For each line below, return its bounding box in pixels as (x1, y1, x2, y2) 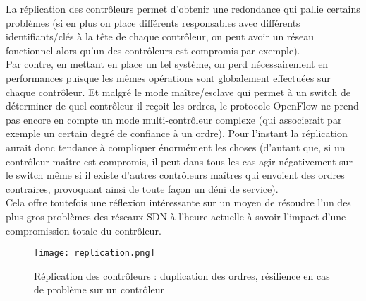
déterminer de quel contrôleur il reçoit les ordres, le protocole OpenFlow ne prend (6, 98, 359, 113)
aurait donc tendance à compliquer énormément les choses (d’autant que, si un (6, 139, 346, 154)
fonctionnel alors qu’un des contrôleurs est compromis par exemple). (6, 42, 300, 57)
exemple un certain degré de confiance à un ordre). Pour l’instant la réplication (6, 126, 348, 141)
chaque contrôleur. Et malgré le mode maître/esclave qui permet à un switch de (6, 84, 350, 99)
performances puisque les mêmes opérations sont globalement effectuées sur (6, 70, 331, 85)
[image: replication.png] (34, 248, 155, 259)
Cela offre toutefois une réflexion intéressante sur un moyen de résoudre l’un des (6, 195, 351, 210)
